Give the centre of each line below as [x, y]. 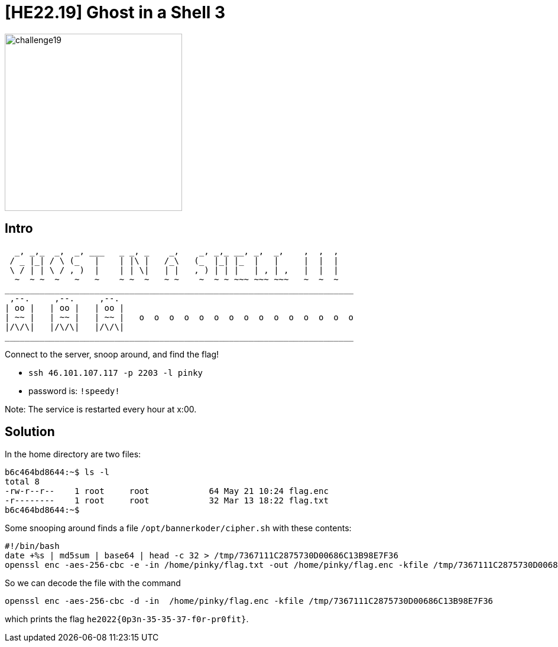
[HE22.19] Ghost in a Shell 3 [115, 12]
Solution [30, 432]
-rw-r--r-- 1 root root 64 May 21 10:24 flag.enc [167, 491]
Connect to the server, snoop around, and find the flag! [112, 354]
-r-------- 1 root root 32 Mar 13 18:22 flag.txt [167, 501]
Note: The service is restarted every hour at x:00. [101, 409]
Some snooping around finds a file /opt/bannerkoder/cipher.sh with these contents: [178, 528]
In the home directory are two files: [73, 454]
